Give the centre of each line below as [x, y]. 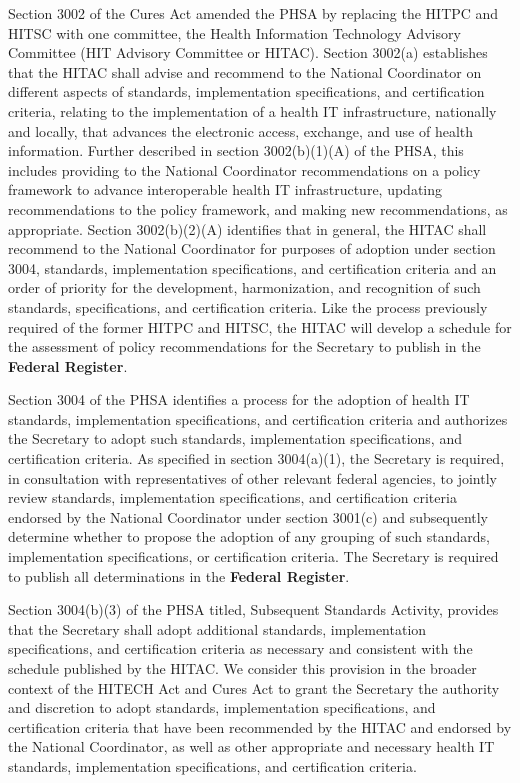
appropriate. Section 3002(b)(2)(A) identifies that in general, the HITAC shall [247, 228]
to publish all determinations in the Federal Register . [179, 575]
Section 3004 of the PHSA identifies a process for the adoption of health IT [239, 399]
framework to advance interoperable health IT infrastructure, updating [225, 189]
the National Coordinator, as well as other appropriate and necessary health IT [251, 746]
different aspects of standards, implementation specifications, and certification [246, 91]
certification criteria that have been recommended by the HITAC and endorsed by [260, 726]
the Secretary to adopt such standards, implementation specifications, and [235, 438]
